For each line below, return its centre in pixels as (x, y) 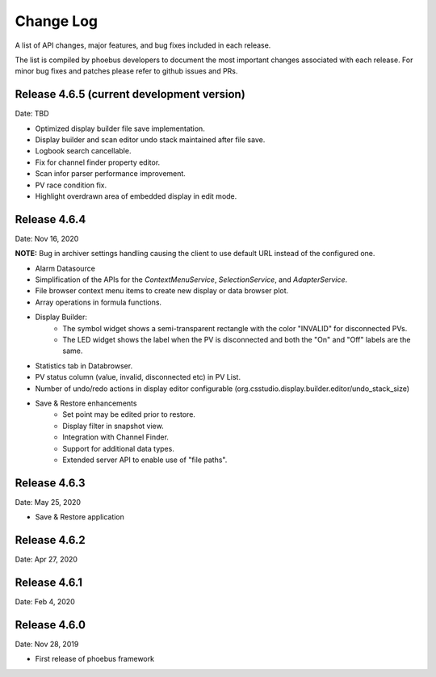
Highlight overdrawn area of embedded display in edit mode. (136, 196)
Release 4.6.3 (50, 483)
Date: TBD (32, 114)
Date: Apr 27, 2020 (46, 559)
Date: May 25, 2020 (48, 502)
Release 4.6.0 (50, 625)
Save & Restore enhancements (86, 403)
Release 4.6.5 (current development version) (130, 94)
